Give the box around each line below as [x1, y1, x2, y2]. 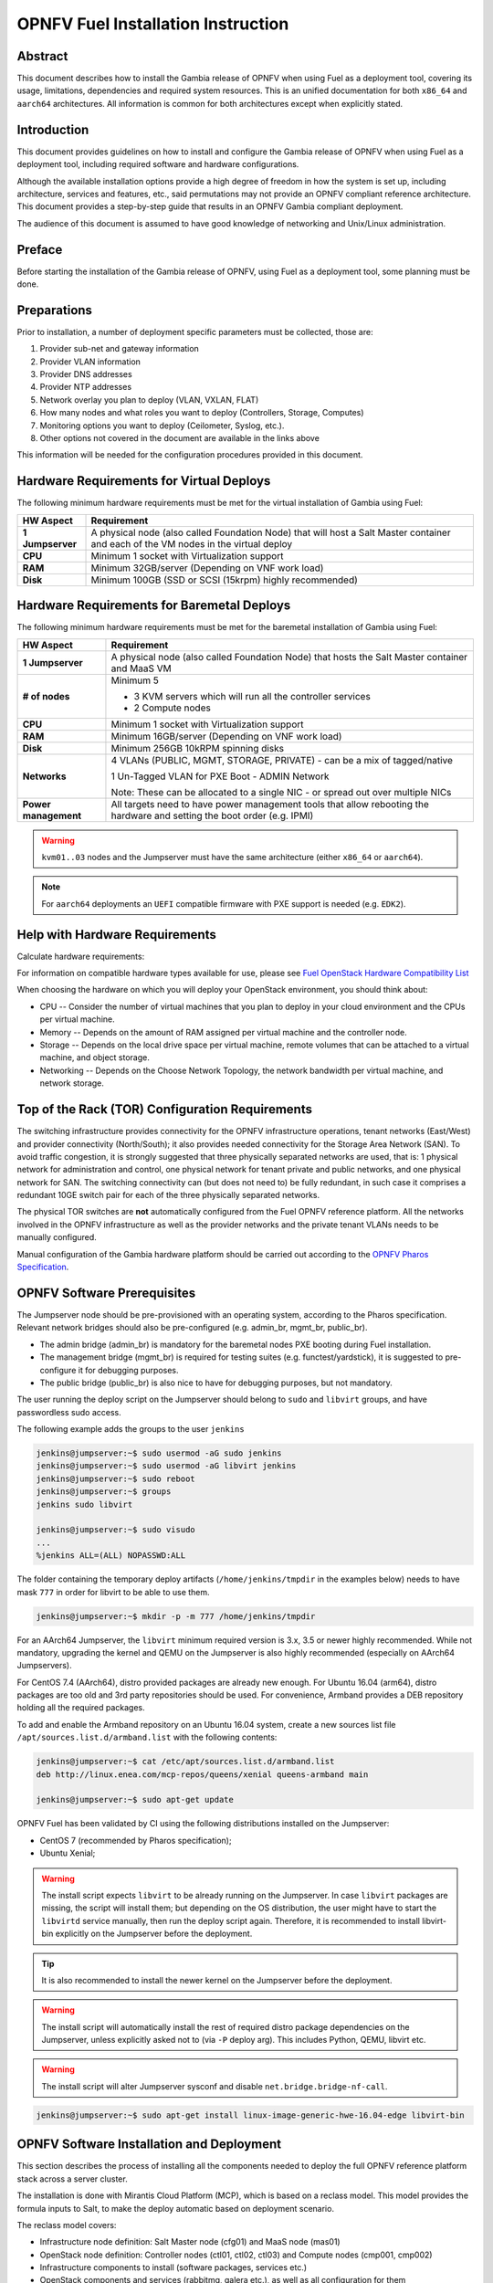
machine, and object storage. [39, 1052, 151, 1063]
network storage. [39, 1078, 105, 1089]
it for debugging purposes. [78, 1364, 179, 1375]
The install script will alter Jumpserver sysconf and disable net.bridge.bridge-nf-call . [41, 2080, 388, 2091]
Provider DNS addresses [39, 369, 132, 380]
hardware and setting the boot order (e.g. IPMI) [110, 809, 314, 822]
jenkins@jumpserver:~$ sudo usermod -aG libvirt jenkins [36, 1461, 297, 1471]
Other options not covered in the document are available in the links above [39, 433, 320, 444]
